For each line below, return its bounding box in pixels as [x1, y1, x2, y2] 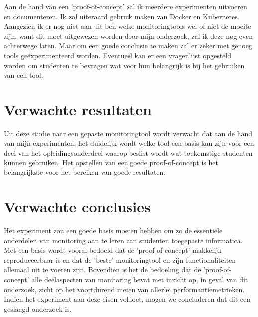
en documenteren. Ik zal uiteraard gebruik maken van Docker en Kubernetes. [4, 11, 240, 21]
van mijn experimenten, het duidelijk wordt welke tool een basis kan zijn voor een [4, 138, 254, 148]
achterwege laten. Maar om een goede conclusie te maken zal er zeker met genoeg [4, 40, 252, 51]
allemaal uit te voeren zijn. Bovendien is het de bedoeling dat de [4, 264, 201, 275]
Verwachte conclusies [4, 196, 151, 217]
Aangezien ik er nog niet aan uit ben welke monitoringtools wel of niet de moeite [4, 21, 251, 31]
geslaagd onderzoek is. [4, 303, 72, 314]
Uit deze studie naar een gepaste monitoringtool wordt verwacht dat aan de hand [4, 128, 253, 138]
